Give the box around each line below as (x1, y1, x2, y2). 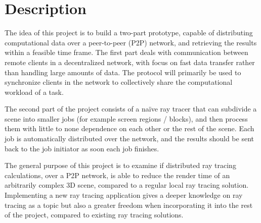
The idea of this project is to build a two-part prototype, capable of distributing (5, 27, 253, 38)
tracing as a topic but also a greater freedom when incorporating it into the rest (5, 199, 253, 210)
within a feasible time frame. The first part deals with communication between (5, 47, 248, 58)
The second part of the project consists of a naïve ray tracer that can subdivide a (5, 103, 257, 114)
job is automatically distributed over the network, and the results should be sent (5, 133, 254, 144)
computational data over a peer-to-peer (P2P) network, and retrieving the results (5, 37, 257, 47)
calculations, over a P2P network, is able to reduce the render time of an (5, 170, 230, 180)
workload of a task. (5, 86, 64, 97)
